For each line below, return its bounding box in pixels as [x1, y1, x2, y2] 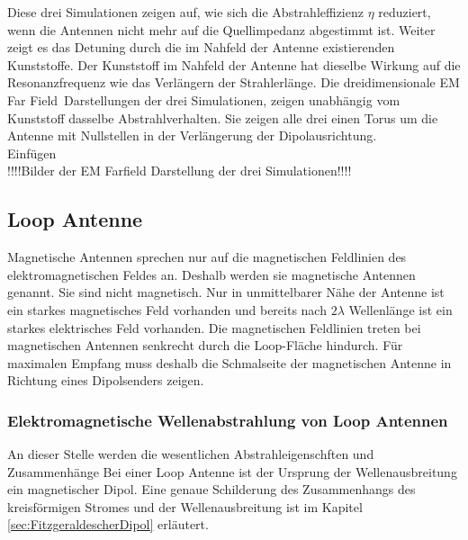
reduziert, [378, 3, 431, 21]
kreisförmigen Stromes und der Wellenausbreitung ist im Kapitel [7, 497, 363, 516]
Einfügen [7, 143, 57, 162]
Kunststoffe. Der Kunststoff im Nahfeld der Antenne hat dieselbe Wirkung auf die [7, 55, 461, 74]
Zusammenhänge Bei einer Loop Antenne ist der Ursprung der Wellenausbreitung [7, 462, 457, 481]
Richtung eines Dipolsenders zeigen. [7, 371, 204, 390]
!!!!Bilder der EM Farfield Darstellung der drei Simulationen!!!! [7, 161, 352, 180]
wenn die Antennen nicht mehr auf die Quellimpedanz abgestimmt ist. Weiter [7, 20, 436, 39]
